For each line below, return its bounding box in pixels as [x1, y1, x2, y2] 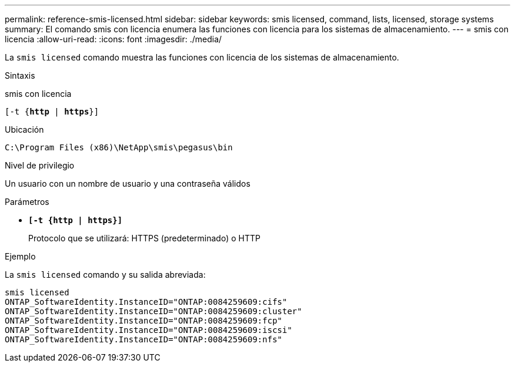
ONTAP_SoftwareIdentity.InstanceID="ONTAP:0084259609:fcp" [5, 316, 283, 325]
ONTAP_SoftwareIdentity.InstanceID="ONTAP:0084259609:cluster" [5, 307, 302, 316]
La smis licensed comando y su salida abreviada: [5, 270, 206, 280]
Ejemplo [5, 251, 36, 261]
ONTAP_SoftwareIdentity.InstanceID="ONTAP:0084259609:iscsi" [5, 325, 292, 335]
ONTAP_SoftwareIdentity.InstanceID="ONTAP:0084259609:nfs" [5, 335, 283, 344]
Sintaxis [5, 70, 35, 80]
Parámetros [5, 197, 49, 207]
